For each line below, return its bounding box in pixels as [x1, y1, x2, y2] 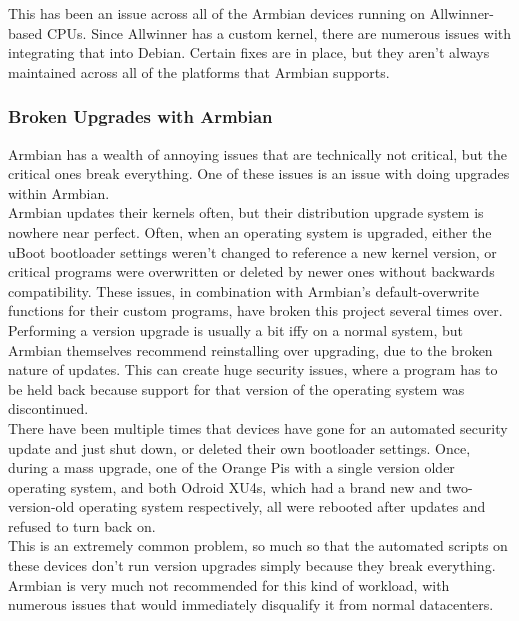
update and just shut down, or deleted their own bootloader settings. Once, [8, 437, 471, 458]
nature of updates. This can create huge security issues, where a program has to [8, 359, 498, 380]
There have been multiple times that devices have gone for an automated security [8, 417, 508, 438]
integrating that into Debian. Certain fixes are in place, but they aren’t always [8, 42, 490, 63]
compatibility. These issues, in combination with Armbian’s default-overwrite [8, 280, 480, 301]
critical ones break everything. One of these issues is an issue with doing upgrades [8, 163, 510, 184]
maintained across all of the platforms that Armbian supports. [8, 61, 390, 82]
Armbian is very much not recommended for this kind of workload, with [8, 574, 450, 595]
